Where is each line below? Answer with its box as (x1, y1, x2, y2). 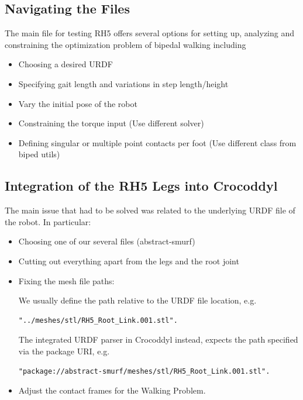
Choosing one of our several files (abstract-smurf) (18, 235, 195, 247)
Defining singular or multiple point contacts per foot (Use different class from (18, 136, 297, 149)
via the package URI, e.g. (18, 344, 110, 357)
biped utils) (18, 148, 60, 160)
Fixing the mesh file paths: (18, 274, 115, 287)
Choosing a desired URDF (18, 58, 113, 70)
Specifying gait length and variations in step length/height (18, 77, 229, 89)
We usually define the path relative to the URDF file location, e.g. (18, 294, 257, 306)
